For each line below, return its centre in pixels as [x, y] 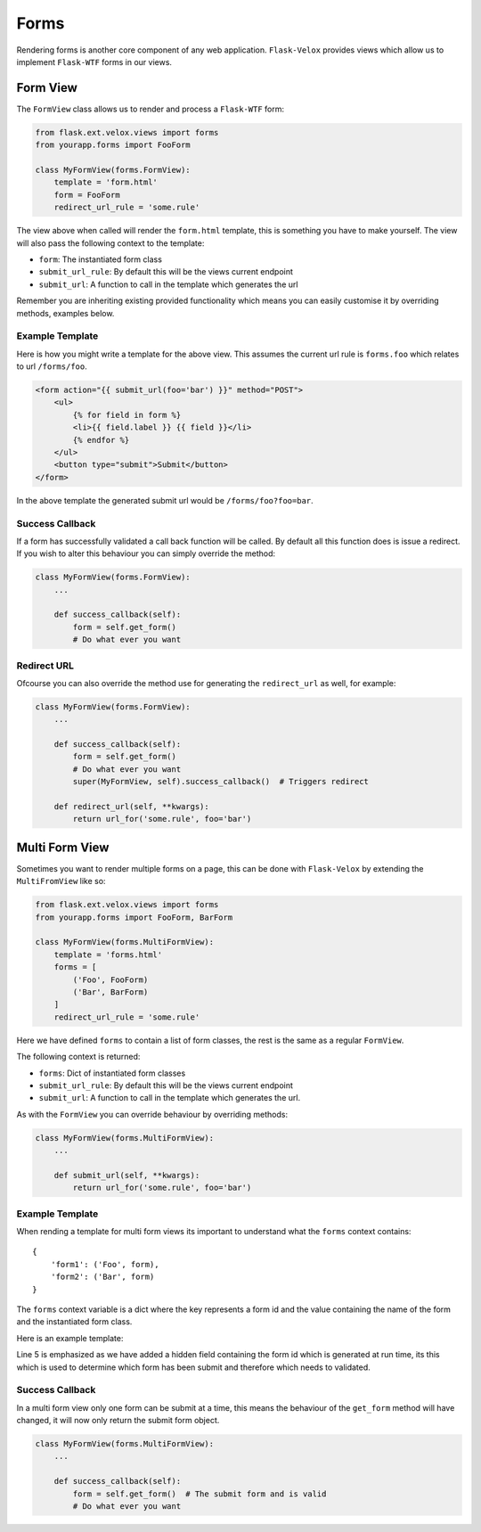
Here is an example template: [70, 1338]
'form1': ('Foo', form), [105, 1264]
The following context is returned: [78, 1057]
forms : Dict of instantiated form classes [112, 1073]
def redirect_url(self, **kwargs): [131, 807]
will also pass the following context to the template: [110, 243]
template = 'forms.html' [108, 954]
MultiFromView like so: [61, 881]
